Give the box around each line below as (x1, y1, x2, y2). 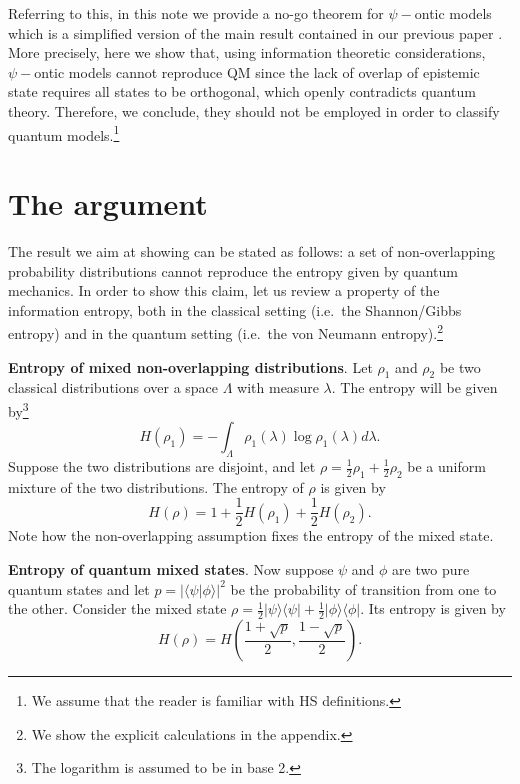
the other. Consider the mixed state (8, 598, 227, 619)
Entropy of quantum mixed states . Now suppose (8, 559, 334, 580)
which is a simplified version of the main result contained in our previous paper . (8, 22, 503, 43)
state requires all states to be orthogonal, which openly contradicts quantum (8, 81, 476, 102)
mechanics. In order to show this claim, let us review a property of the (8, 280, 440, 301)
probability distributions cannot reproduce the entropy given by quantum (8, 260, 458, 281)
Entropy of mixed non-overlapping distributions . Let (8, 356, 373, 377)
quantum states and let (8, 578, 150, 599)
